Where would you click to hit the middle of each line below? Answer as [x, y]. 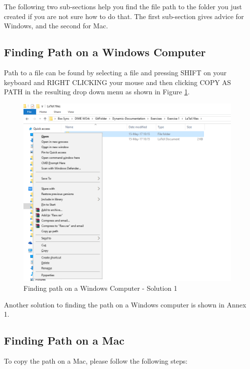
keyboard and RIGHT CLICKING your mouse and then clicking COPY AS [118, 82]
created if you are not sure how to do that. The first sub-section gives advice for [124, 16]
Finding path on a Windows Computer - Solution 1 [101, 288]
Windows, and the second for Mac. [56, 26]
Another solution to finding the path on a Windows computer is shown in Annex [125, 304]
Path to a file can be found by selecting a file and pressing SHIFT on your [115, 72]
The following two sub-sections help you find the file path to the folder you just [123, 6]
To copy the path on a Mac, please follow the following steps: [96, 360]
